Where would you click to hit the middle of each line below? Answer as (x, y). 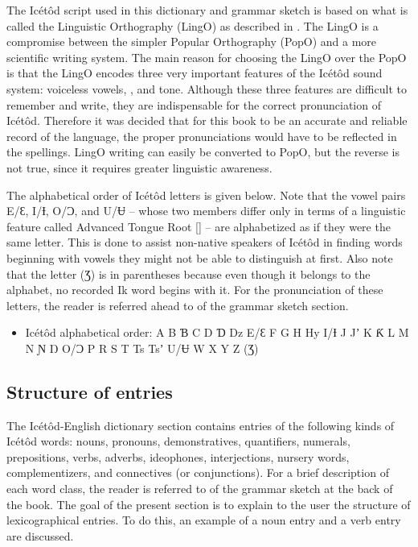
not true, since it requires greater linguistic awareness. (139, 167)
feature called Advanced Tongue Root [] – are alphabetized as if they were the (199, 226)
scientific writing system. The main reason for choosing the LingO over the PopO (207, 57)
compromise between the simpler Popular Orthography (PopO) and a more (192, 41)
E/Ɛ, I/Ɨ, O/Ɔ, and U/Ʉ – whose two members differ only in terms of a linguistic (206, 211)
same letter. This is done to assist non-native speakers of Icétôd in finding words (205, 242)
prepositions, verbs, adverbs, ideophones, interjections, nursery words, (178, 456)
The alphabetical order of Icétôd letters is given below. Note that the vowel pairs (206, 195)
